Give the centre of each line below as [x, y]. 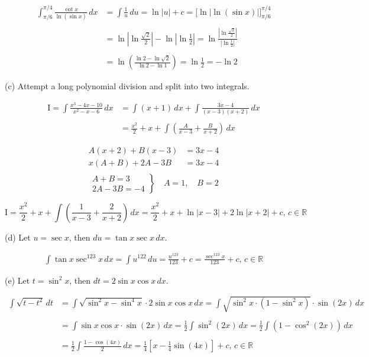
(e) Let [17, 280]
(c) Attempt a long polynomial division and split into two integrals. [127, 86]
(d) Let [18, 237]
